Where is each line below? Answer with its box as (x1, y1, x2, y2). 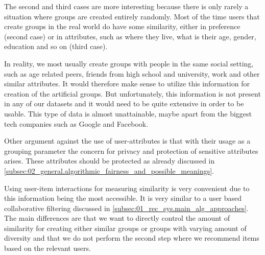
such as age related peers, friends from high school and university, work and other (4, 68, 260, 79)
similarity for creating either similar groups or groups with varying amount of (4, 222, 247, 233)
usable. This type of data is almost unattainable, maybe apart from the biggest (4, 108, 252, 119)
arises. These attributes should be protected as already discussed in (4, 155, 215, 166)
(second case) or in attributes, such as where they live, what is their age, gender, (4, 31, 256, 41)
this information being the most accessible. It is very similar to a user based (4, 193, 242, 203)
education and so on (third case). (4, 41, 108, 52)
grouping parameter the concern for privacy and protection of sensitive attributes (4, 145, 258, 156)
